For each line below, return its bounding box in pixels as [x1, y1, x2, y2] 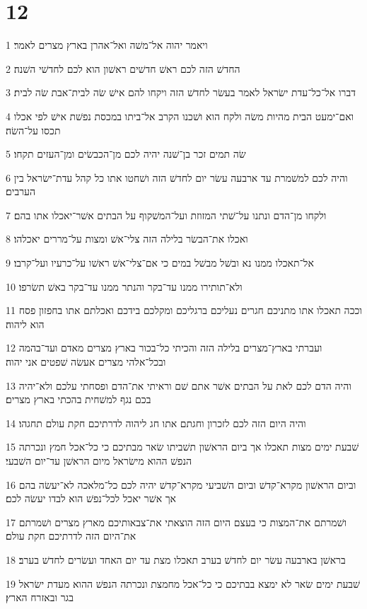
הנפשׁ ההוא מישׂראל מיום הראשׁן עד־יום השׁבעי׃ [6, 453, 192, 468]
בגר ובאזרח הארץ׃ [6, 590, 74, 605]
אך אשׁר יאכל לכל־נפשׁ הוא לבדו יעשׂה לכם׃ [6, 491, 177, 506]
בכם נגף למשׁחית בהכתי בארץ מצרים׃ [6, 392, 151, 407]
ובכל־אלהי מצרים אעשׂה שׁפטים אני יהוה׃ [6, 354, 166, 369]
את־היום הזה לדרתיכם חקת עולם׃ [6, 528, 136, 543]
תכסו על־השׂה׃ [6, 122, 61, 137]
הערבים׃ [6, 184, 36, 199]
